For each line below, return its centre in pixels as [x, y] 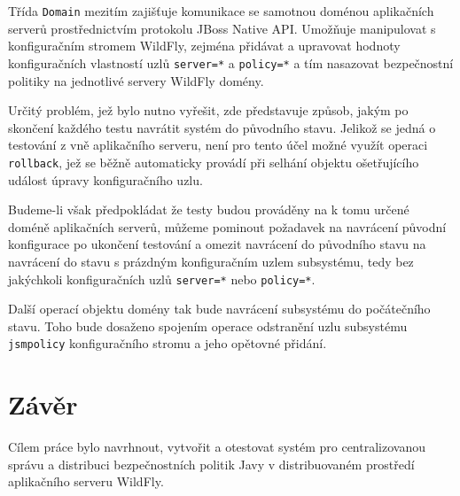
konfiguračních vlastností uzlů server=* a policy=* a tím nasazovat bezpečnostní [231, 62]
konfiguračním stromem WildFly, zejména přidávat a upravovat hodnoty [204, 46]
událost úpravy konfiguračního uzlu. [105, 179]
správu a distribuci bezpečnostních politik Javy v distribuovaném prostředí [211, 464]
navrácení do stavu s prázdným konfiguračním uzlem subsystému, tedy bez [211, 261]
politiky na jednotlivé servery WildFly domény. [136, 80]
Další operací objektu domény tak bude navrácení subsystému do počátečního [219, 309]
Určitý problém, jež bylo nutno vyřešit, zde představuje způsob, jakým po [208, 110]
